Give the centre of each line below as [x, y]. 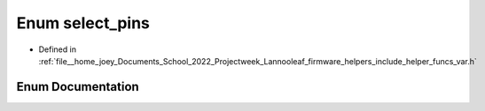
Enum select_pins [83, 23]
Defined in [58, 49]
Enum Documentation [78, 87]
